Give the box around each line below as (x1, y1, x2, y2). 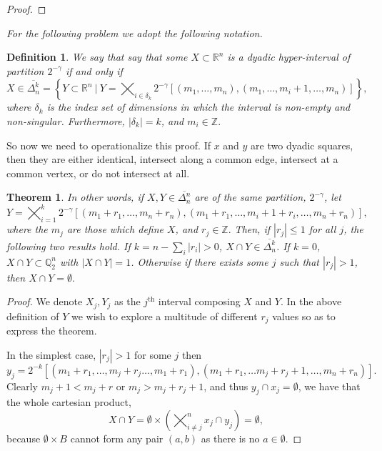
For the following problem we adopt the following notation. (6, 25, 263, 40)
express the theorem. (6, 323, 97, 338)
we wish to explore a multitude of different (71, 308, 258, 323)
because (6, 431, 41, 446)
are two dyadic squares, (251, 137, 353, 152)
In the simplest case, (6, 347, 96, 362)
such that (279, 254, 319, 269)
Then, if (234, 222, 271, 237)
